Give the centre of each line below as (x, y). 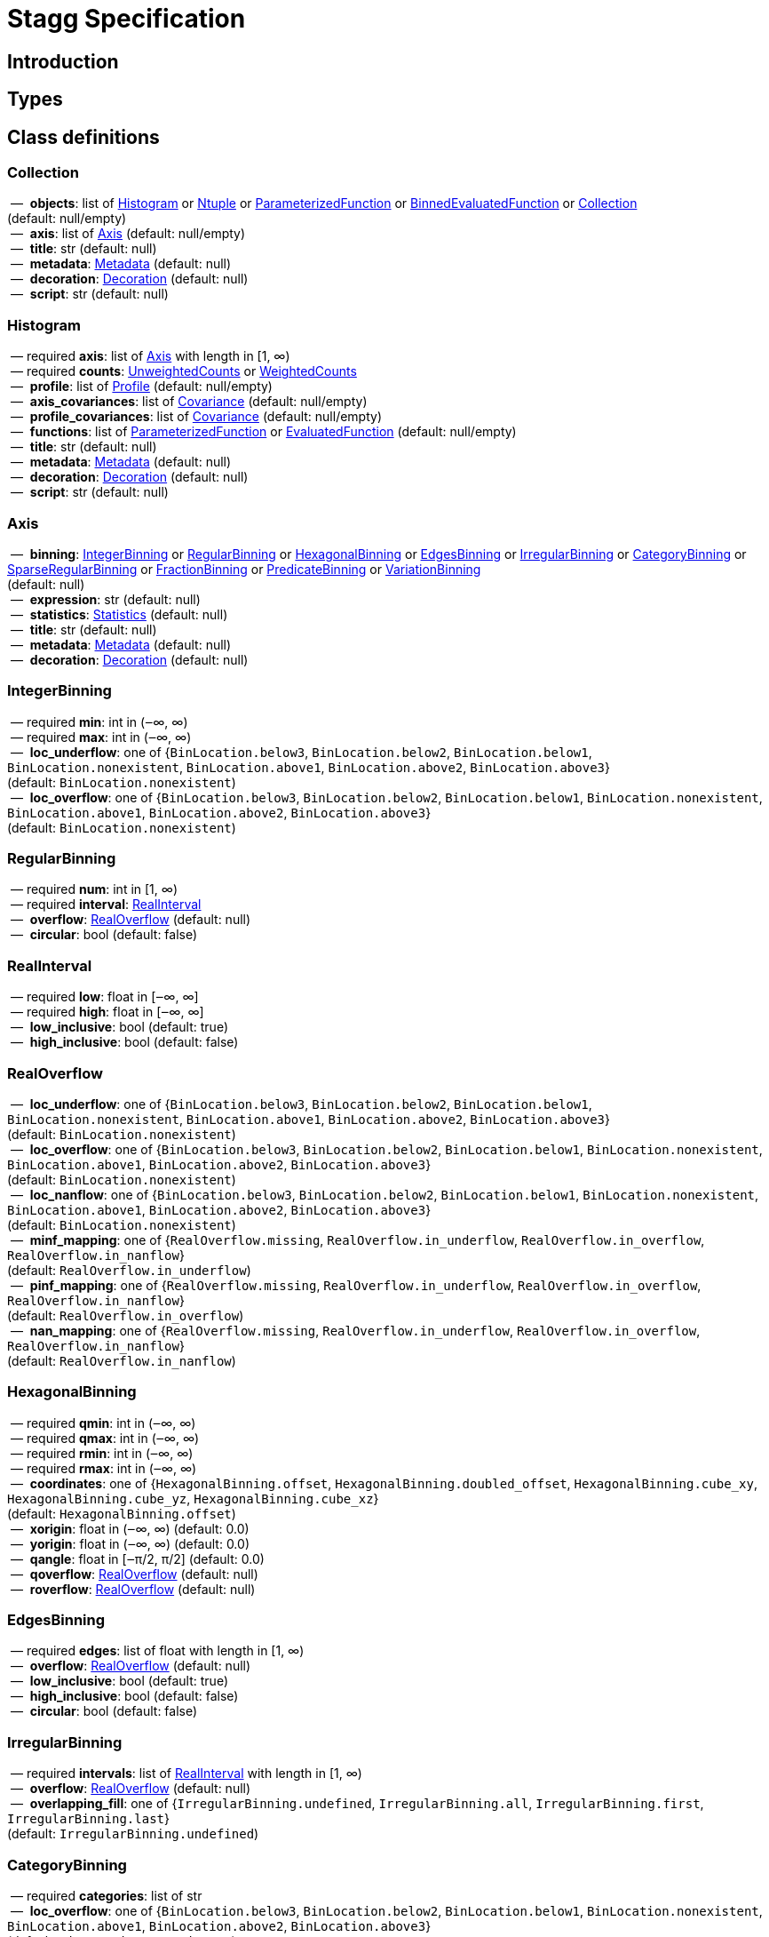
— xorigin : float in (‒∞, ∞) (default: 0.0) (130, 1528)
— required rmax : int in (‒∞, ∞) (103, 1468)
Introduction (63, 61)
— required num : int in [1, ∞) (94, 889)
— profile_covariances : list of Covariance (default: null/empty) (196, 417)
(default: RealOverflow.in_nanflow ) (122, 1360)
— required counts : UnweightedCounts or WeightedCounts (183, 371)
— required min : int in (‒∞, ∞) (99, 721)
